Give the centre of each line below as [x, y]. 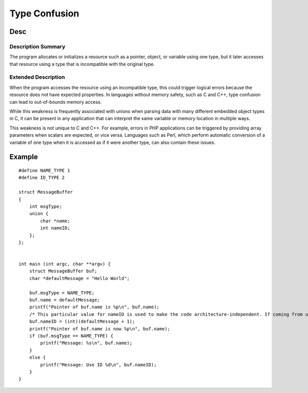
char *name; [55, 221]
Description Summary [37, 46]
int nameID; [55, 228]
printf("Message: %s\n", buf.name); [86, 343]
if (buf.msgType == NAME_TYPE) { [71, 336]
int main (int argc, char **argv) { [65, 264]
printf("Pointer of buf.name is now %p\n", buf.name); [100, 329]
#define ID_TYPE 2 [42, 178]
